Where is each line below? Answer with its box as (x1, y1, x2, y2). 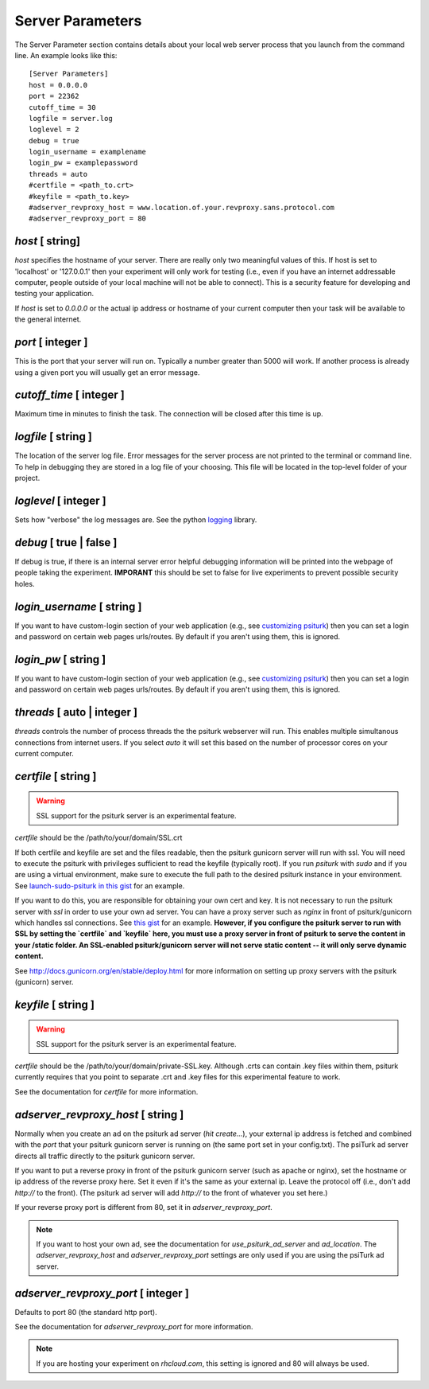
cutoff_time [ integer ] (14, 388, 125, 402)
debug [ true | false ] (14, 536, 118, 549)
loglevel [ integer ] (14, 494, 106, 507)
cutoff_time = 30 (29, 103, 96, 111)
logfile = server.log (29, 114, 113, 123)
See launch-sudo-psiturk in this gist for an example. (14, 880, 185, 891)
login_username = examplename (29, 147, 147, 157)
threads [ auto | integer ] (14, 705, 138, 720)
